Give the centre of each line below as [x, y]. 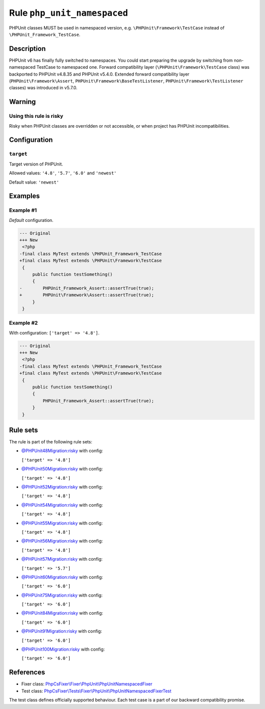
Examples [25, 196]
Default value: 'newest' [34, 182]
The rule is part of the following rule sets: [51, 442]
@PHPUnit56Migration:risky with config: [62, 541]
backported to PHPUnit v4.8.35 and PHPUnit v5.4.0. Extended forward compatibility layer [99, 74]
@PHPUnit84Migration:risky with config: [62, 613]
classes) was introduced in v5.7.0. [43, 88]
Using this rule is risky [36, 116]
